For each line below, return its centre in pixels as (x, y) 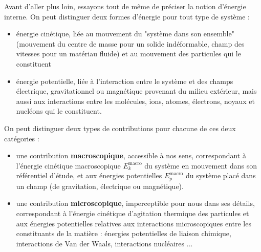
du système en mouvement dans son (201, 165)
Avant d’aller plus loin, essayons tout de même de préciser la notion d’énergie (125, 6)
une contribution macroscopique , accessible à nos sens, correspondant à (131, 155)
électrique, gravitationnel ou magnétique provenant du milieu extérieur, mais (136, 91)
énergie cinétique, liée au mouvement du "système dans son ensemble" (125, 34)
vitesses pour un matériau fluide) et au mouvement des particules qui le (128, 54)
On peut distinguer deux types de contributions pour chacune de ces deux (120, 128)
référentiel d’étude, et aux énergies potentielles (89, 175)
